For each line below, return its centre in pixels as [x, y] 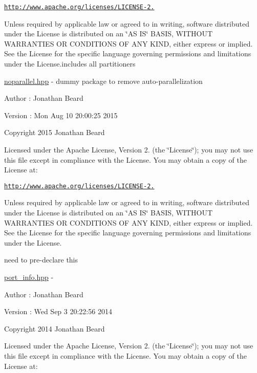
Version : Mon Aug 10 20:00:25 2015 [61, 115]
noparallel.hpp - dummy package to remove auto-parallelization [103, 81]
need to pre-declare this [41, 260]
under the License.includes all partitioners [70, 64]
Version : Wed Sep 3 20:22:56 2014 [58, 311]
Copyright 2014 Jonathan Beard [55, 328]
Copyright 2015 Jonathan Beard [55, 132]
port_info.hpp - [29, 277]
